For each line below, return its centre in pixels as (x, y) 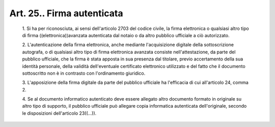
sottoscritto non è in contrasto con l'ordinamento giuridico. (84, 73)
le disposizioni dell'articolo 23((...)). (59, 113)
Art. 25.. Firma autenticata (66, 13)
